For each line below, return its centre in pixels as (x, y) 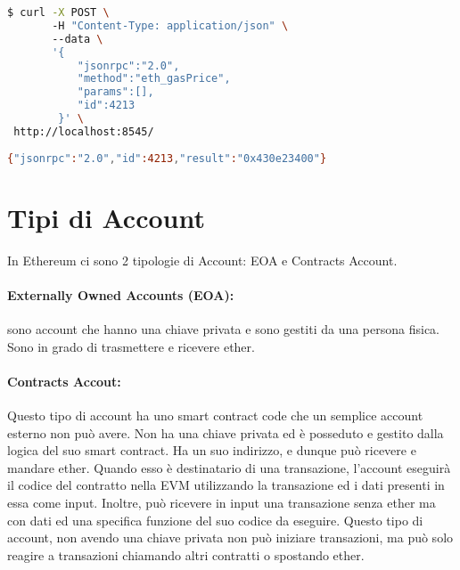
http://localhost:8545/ (84, 131)
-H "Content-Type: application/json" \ (170, 25)
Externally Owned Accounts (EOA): (121, 294)
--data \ (78, 39)
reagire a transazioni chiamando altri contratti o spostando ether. (186, 554)
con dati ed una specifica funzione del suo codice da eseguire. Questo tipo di (215, 520)
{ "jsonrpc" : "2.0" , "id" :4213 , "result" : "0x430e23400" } (167, 158)
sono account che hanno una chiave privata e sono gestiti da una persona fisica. (223, 329)
